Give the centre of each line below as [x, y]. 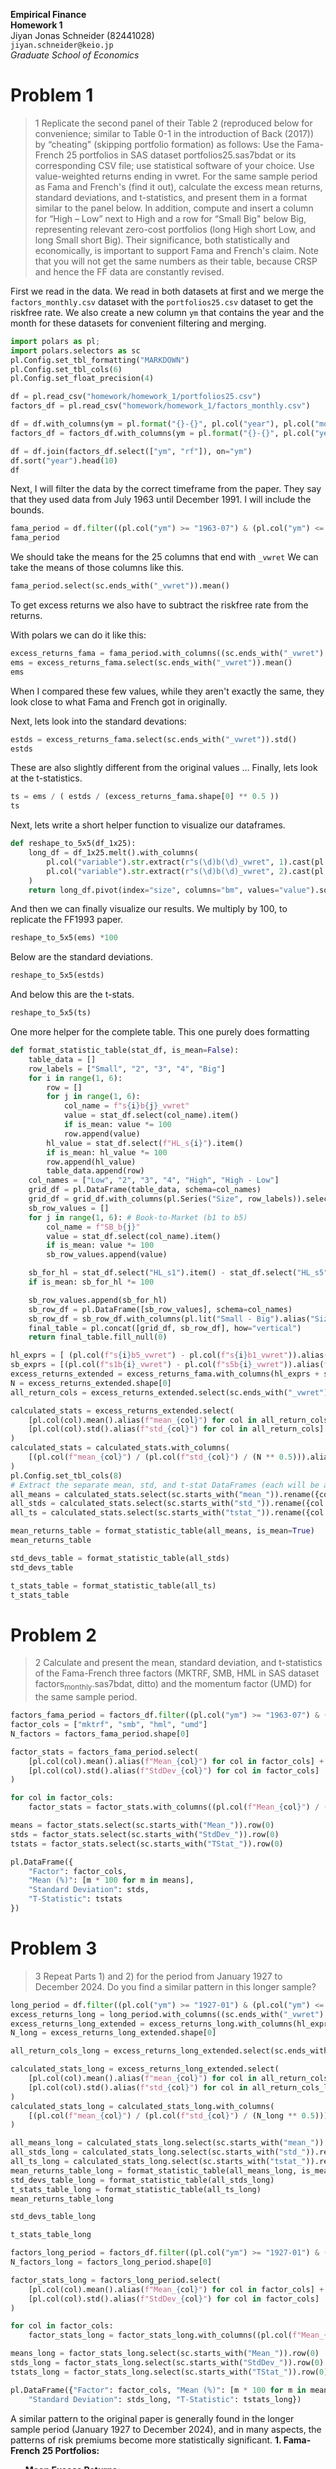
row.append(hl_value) [91, 1162]
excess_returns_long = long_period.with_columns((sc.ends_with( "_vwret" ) [167, 2014]
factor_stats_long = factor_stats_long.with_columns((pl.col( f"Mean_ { [178, 2335]
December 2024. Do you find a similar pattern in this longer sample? [175, 1986]
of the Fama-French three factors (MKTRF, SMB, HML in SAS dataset [177, 1673]
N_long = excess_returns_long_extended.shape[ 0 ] [113, 2033]
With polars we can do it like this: [78, 635]
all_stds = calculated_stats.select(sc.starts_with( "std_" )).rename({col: [169, 1504]
